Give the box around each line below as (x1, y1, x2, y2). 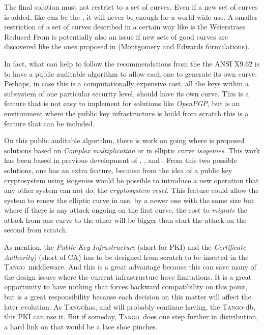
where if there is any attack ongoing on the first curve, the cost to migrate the (4, 205, 248, 215)
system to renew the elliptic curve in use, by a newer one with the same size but (4, 194, 254, 205)
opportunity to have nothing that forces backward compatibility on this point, (4, 281, 248, 292)
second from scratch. (4, 224, 68, 235)
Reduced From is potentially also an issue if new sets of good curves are (4, 31, 228, 42)
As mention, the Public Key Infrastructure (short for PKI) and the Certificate (4, 242, 246, 252)
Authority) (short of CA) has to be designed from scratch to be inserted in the (4, 251, 249, 262)
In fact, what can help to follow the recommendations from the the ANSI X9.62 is (4, 58, 260, 69)
